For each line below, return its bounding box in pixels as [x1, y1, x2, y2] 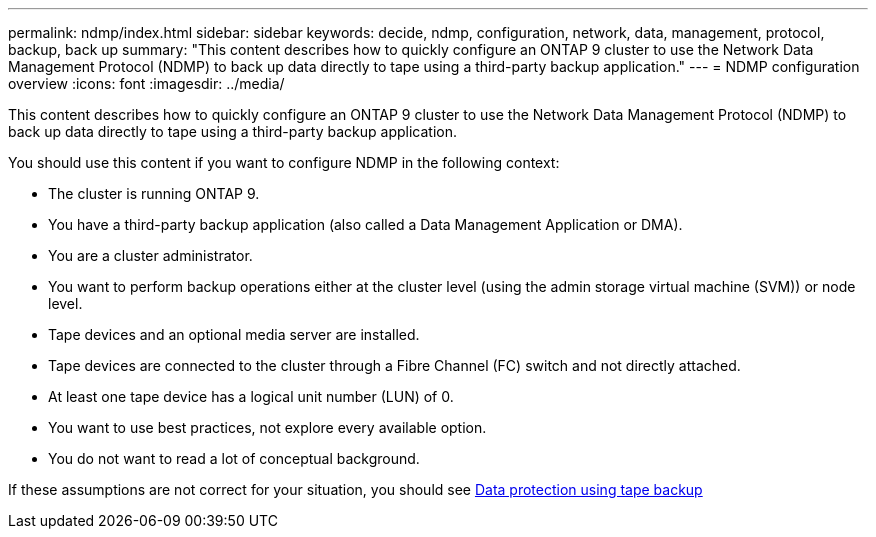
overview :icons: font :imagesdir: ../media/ [8, 75, 285, 92]
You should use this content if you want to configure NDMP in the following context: [8, 154, 560, 171]
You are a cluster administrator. [48, 247, 253, 264]
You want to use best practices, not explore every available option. [48, 419, 487, 436]
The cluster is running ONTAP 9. [48, 185, 260, 202]
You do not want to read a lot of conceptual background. [48, 450, 420, 467]
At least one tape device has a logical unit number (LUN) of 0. [48, 388, 454, 405]
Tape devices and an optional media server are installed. [48, 326, 420, 343]
